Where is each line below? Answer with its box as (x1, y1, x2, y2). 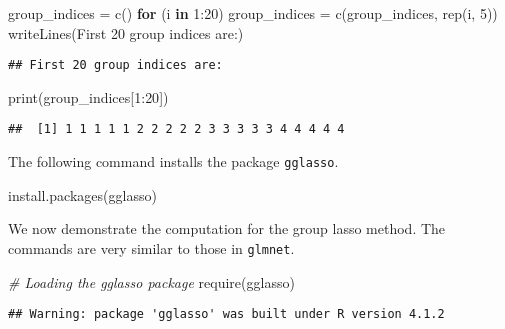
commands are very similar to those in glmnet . (8, 237, 295, 258)
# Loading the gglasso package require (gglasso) (8, 271, 295, 292)
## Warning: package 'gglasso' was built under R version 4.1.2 (8, 307, 445, 322)
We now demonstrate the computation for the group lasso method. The (8, 218, 446, 239)
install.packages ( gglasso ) (8, 184, 157, 205)
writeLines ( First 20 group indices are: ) (8, 22, 244, 43)
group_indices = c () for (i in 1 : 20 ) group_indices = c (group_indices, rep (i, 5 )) (8, 3, 498, 23)
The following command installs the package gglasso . (8, 151, 339, 172)
